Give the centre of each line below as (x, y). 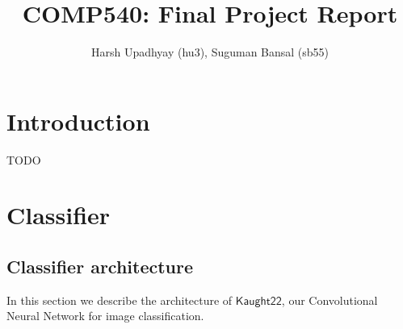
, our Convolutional (330, 300)
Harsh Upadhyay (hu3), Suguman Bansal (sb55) (210, 52)
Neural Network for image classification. (105, 316)
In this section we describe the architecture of (120, 300)
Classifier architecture (100, 267)
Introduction (78, 121)
